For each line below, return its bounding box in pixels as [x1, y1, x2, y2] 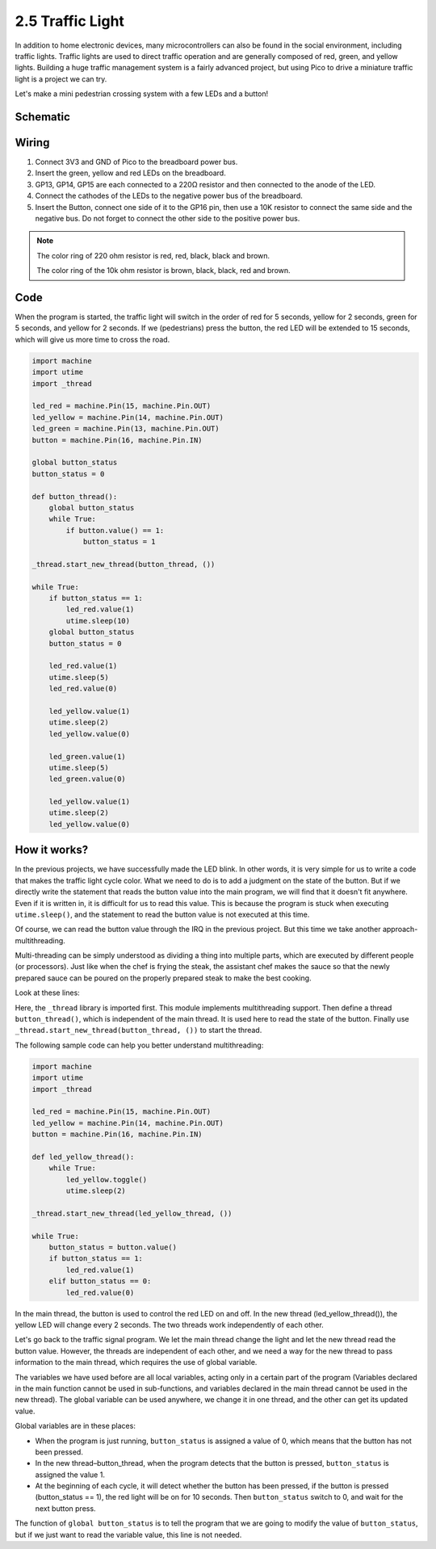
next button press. [35, 1503, 96, 1513]
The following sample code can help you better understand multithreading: [15, 1040, 264, 1050]
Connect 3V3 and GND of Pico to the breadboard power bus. [35, 157, 238, 167]
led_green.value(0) [48, 774, 127, 783]
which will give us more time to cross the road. [15, 334, 170, 344]
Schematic [15, 110, 70, 124]
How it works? [15, 843, 89, 857]
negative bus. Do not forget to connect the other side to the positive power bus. [35, 213, 300, 223]
